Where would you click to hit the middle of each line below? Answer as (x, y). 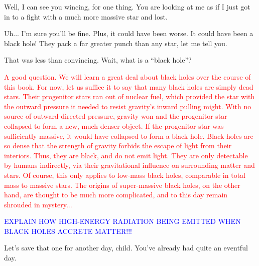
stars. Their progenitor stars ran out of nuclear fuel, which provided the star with (129, 96)
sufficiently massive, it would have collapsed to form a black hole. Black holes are (129, 136)
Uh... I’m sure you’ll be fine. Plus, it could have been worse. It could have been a (129, 33)
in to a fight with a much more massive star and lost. (86, 16)
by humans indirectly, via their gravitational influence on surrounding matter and (129, 165)
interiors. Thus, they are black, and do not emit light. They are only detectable (126, 155)
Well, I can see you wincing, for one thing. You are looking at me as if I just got (127, 7)
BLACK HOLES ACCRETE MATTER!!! (68, 231)
